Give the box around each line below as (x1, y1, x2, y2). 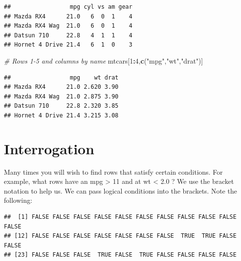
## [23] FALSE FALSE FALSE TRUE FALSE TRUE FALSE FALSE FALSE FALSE (4, 251, 237, 259)
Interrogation (4, 138, 95, 158)
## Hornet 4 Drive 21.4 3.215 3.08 (4, 112, 119, 119)
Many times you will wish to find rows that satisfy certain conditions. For (4, 166, 223, 177)
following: (4, 195, 32, 205)
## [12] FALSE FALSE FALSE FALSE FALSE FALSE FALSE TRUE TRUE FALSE (4, 232, 237, 240)
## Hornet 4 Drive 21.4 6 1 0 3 (4, 41, 132, 49)
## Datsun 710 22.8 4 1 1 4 (4, 32, 132, 39)
